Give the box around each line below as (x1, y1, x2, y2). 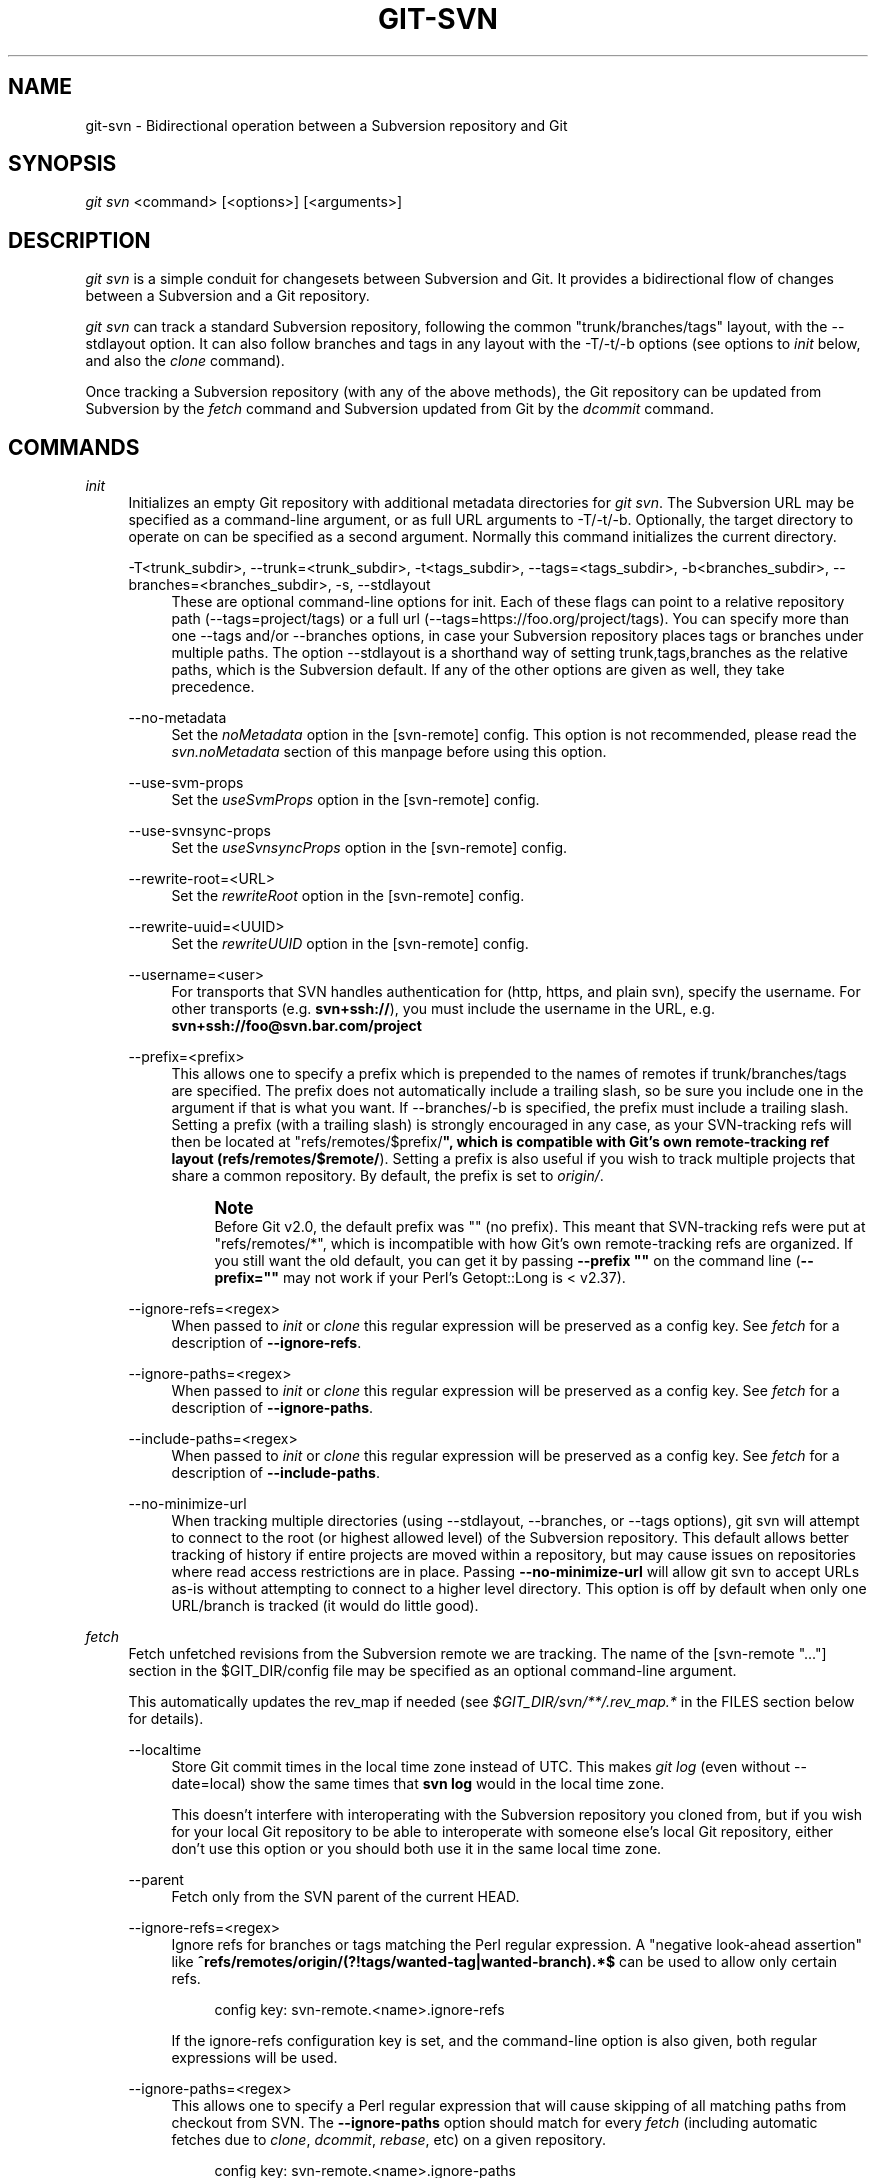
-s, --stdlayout (335, 576, 431, 594)
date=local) (171, 1775, 246, 1793)
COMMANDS (8, 434, 140, 460)
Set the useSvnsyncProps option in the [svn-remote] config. (171, 839, 568, 857)
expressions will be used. (171, 2049, 338, 2067)
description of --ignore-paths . (171, 1399, 374, 1417)
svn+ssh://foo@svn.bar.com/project (171, 1017, 422, 1035)
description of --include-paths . (171, 1464, 380, 1482)
